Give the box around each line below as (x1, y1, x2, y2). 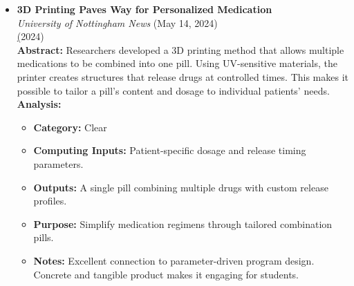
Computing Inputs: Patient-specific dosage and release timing (33, 143, 306, 158)
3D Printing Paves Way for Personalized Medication (17, 2, 272, 16)
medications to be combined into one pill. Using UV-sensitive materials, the (17, 56, 337, 70)
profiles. (33, 193, 67, 208)
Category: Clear (33, 120, 107, 134)
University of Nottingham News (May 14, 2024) (17, 15, 218, 30)
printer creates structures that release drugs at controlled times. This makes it (17, 69, 349, 84)
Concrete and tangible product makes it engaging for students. (33, 267, 299, 281)
